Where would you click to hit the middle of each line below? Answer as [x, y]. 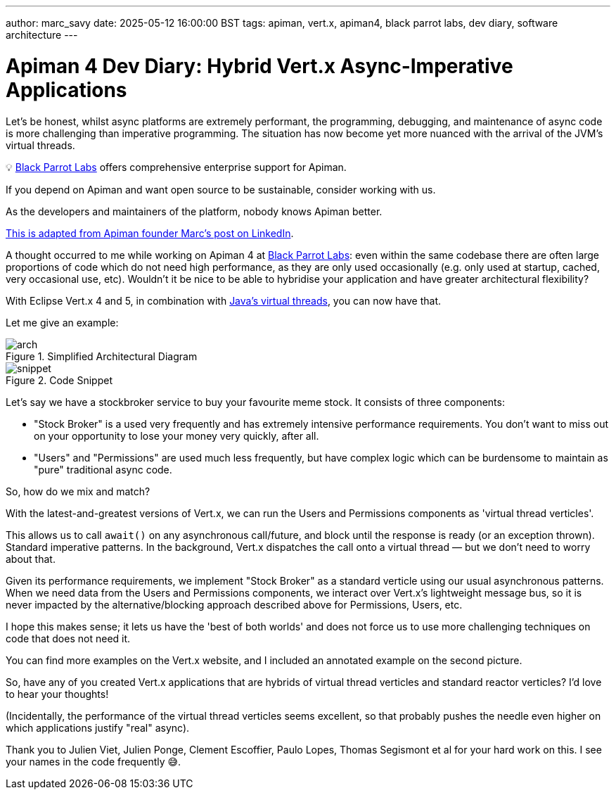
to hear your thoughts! [57, 694]
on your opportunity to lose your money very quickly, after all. [177, 435]
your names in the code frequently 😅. [94, 761]
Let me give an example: [62, 322]
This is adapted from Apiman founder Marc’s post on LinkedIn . [150, 233]
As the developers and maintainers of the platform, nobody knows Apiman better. [194, 211]
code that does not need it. [68, 638]
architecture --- [42, 35]
